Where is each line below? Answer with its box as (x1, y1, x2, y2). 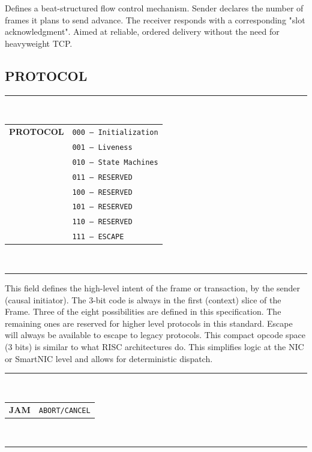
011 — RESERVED (72, 173, 133, 182)
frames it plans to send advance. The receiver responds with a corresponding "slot (5, 13, 305, 26)
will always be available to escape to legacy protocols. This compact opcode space (5, 329, 305, 341)
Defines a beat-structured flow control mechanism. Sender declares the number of (5, 2, 304, 14)
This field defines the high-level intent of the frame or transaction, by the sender (5, 282, 301, 294)
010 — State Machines (72, 158, 158, 167)
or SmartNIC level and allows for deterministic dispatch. (5, 352, 213, 364)
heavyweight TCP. (5, 37, 73, 49)
